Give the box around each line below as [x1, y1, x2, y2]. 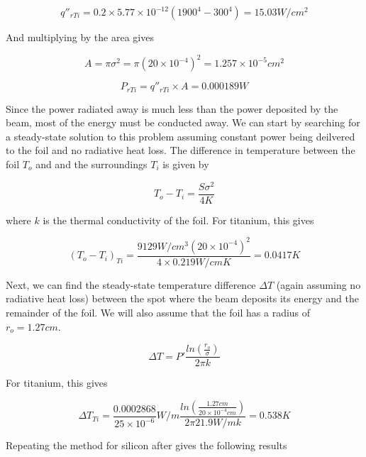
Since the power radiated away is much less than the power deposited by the [6, 101, 338, 116]
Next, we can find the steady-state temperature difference [6, 277, 256, 292]
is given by [162, 156, 209, 171]
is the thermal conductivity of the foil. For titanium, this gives [43, 212, 314, 227]
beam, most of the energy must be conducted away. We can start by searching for [6, 115, 360, 130]
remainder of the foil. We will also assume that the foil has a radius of [6, 304, 311, 319]
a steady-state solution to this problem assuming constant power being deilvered [6, 128, 355, 143]
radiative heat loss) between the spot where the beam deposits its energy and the [6, 291, 359, 306]
